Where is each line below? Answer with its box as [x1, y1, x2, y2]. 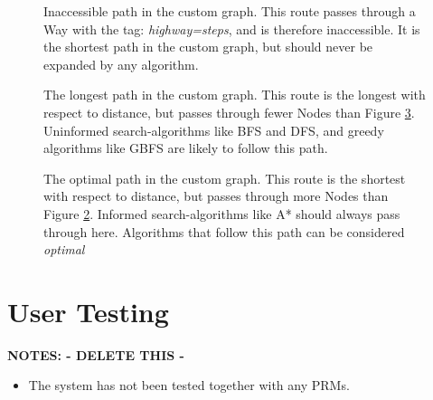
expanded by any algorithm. [43, 54, 199, 73]
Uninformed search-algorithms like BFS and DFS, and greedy [43, 120, 384, 139]
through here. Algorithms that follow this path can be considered [43, 222, 405, 241]
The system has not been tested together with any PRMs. [28, 376, 350, 395]
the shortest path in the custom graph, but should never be [43, 37, 373, 56]
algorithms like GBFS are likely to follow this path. [43, 138, 328, 157]
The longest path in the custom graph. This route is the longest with [43, 85, 426, 104]
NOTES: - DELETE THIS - [7, 345, 184, 364]
